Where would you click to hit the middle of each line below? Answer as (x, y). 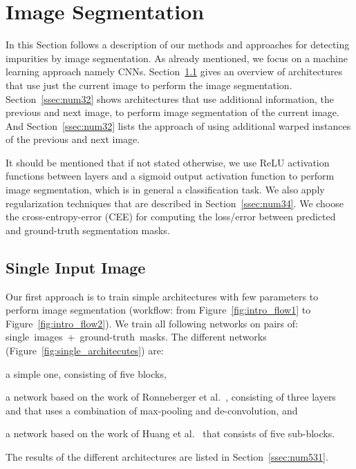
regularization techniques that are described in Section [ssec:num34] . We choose (175, 203)
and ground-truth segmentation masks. (88, 230)
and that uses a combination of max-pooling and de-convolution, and (152, 410)
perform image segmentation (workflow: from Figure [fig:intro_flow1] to (158, 310)
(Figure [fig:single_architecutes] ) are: (85, 351)
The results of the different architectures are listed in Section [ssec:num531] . (167, 456)
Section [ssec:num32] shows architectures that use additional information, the (170, 98)
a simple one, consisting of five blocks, (86, 373)
